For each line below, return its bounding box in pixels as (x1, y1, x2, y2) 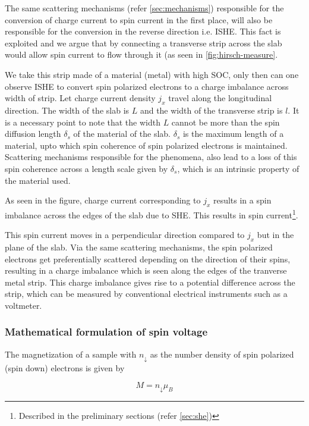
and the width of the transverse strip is (140, 104, 283, 116)
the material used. (5, 174, 71, 186)
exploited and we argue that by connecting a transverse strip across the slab (5, 36, 282, 49)
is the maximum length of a (182, 127, 284, 140)
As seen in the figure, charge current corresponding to (5, 194, 201, 206)
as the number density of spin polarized (150, 347, 294, 360)
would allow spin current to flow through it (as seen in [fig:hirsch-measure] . (5, 48, 278, 61)
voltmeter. (5, 299, 42, 311)
